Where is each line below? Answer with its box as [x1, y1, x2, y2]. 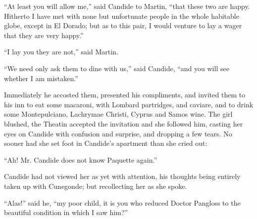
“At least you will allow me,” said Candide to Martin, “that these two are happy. [4, 1, 250, 11]
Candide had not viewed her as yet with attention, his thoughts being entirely [4, 171, 241, 181]
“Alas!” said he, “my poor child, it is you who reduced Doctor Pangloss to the [4, 197, 241, 208]
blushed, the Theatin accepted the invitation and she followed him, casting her [4, 118, 243, 129]
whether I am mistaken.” [4, 73, 78, 83]
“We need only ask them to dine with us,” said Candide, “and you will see [4, 63, 229, 73]
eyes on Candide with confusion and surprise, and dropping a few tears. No [4, 128, 232, 138]
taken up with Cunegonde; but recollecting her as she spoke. [4, 180, 187, 191]
